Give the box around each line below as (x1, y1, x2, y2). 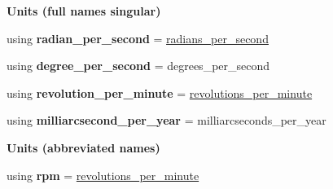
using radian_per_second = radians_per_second (7, 29, 269, 46)
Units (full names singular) (7, 2, 161, 19)
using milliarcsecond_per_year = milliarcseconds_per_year (7, 112, 326, 129)
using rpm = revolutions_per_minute (7, 166, 199, 183)
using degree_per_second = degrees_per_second (7, 57, 270, 74)
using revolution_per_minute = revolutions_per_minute (7, 84, 313, 101)
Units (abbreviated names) (7, 138, 160, 156)
